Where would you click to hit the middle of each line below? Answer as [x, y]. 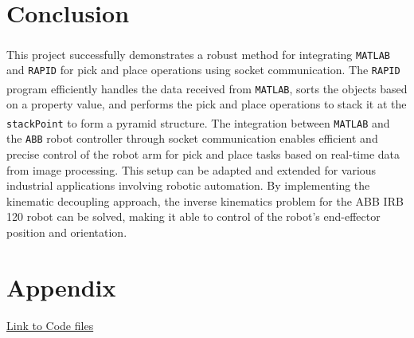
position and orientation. [67, 232]
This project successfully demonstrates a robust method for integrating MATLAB [198, 54]
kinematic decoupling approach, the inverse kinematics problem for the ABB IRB [205, 200]
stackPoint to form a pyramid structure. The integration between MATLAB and [198, 122]
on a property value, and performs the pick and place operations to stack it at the [207, 104]
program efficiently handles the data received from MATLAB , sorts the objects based [207, 88]
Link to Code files [50, 325]
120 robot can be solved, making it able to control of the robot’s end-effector [193, 216]
